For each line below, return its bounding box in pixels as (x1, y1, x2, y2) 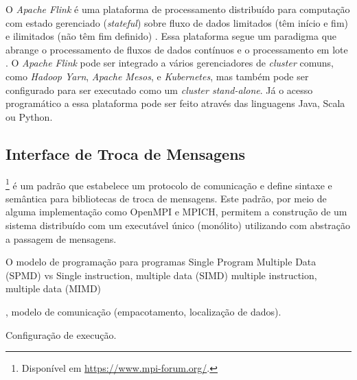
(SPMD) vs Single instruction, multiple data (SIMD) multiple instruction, (5, 268, 317, 282)
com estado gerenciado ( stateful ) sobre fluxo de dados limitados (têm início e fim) (5, 15, 348, 29)
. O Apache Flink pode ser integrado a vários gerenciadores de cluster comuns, (5, 56, 334, 70)
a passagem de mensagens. (5, 231, 117, 246)
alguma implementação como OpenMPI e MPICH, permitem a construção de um (5, 204, 347, 219)
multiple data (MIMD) (5, 281, 102, 296)
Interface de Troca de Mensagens (5, 143, 246, 164)
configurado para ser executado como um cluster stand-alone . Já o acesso (5, 82, 313, 97)
